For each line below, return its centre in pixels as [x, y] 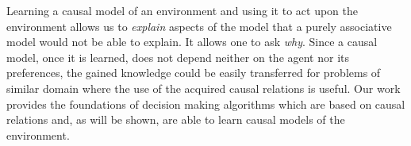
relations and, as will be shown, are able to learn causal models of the [176, 119]
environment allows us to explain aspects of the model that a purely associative [199, 26]
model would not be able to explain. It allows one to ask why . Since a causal [192, 42]
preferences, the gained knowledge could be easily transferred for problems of [194, 73]
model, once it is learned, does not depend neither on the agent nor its [178, 57]
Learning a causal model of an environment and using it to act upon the [182, 10]
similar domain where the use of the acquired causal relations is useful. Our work [204, 88]
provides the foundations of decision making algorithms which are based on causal [206, 104]
